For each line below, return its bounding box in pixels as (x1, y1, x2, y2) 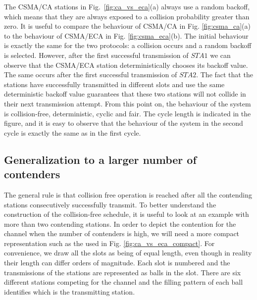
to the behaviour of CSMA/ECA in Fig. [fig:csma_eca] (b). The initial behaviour (4, 30, 249, 41)
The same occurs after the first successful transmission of (4, 69, 177, 80)
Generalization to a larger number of (4, 151, 197, 167)
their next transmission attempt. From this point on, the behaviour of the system (4, 98, 251, 108)
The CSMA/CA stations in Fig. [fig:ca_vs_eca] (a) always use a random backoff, (4, 1, 250, 11)
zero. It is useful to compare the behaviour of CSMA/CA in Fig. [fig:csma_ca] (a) (4, 21, 251, 31)
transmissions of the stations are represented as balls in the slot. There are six (4, 267, 241, 277)
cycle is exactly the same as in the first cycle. (4, 127, 141, 138)
